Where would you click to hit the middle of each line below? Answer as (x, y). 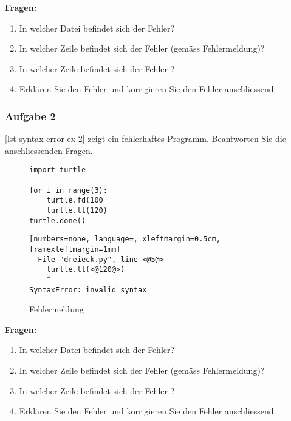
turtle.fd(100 (75, 200)
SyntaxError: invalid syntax (88, 290)
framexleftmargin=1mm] (75, 249)
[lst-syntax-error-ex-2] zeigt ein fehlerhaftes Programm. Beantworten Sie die (145, 139)
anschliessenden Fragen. (49, 150)
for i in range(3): (68, 190)
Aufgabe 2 (30, 116)
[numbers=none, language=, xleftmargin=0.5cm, (125, 239)
